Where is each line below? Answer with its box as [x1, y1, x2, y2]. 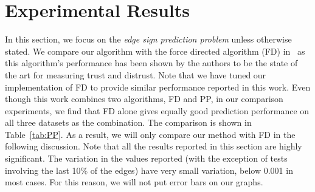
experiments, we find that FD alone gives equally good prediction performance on [5, 104, 310, 117]
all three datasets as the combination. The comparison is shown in [5, 116, 252, 129]
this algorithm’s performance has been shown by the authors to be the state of [5, 57, 298, 69]
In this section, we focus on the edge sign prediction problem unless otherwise [5, 33, 292, 46]
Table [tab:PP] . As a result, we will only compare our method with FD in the [5, 128, 296, 140]
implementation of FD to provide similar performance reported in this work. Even [5, 80, 311, 93]
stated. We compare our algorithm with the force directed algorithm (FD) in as [5, 44, 305, 57]
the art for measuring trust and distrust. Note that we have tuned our [5, 68, 266, 81]
